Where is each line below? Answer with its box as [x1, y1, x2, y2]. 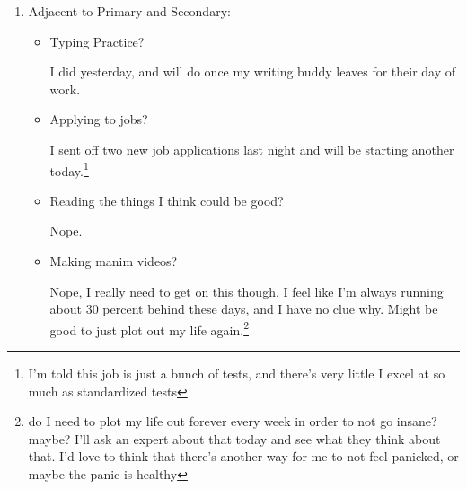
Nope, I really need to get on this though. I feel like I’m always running [49, 281, 444, 300]
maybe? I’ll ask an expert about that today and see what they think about [28, 429, 441, 448]
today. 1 [49, 158, 89, 180]
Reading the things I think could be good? [49, 191, 284, 209]
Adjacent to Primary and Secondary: [28, 2, 231, 20]
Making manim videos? [49, 252, 178, 270]
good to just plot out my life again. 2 [49, 317, 249, 339]
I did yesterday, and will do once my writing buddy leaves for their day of [49, 62, 456, 81]
